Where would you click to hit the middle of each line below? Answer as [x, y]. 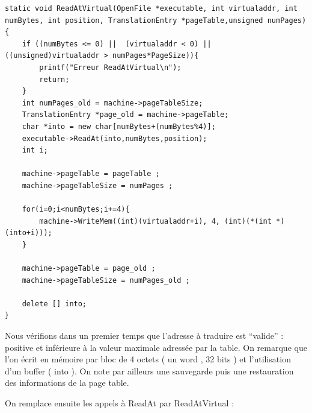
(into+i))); [29, 233]
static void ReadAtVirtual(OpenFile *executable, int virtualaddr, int [151, 8]
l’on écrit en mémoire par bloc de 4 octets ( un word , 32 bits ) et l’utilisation [148, 359]
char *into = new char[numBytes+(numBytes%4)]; [119, 126]
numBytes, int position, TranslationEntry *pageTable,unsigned [134, 20]
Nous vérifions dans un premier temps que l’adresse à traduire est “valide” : [144, 336]
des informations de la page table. [67, 383]
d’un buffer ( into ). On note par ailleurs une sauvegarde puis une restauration [149, 370]
